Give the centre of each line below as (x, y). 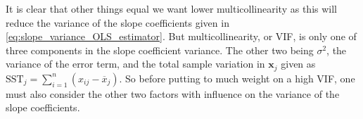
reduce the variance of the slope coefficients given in (117, 22)
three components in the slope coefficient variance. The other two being (160, 50)
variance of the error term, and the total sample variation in (135, 64)
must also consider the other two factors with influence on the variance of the (173, 93)
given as (298, 64)
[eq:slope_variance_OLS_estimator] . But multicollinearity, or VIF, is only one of (181, 36)
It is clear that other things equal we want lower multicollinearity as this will (171, 8)
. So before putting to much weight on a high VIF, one (237, 78)
